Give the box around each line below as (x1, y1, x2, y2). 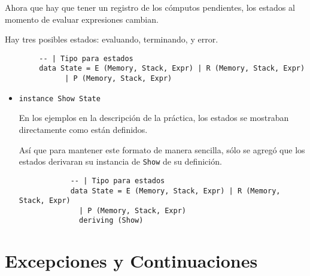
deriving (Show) (79, 216, 144, 225)
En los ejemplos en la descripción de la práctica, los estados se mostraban (19, 111, 289, 124)
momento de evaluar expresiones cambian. (5, 13, 159, 25)
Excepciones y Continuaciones (5, 248, 258, 273)
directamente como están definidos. (19, 123, 148, 135)
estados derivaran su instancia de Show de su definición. (19, 155, 222, 168)
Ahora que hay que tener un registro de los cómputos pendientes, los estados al (5, 1, 295, 13)
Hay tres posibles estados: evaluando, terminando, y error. (5, 33, 218, 46)
